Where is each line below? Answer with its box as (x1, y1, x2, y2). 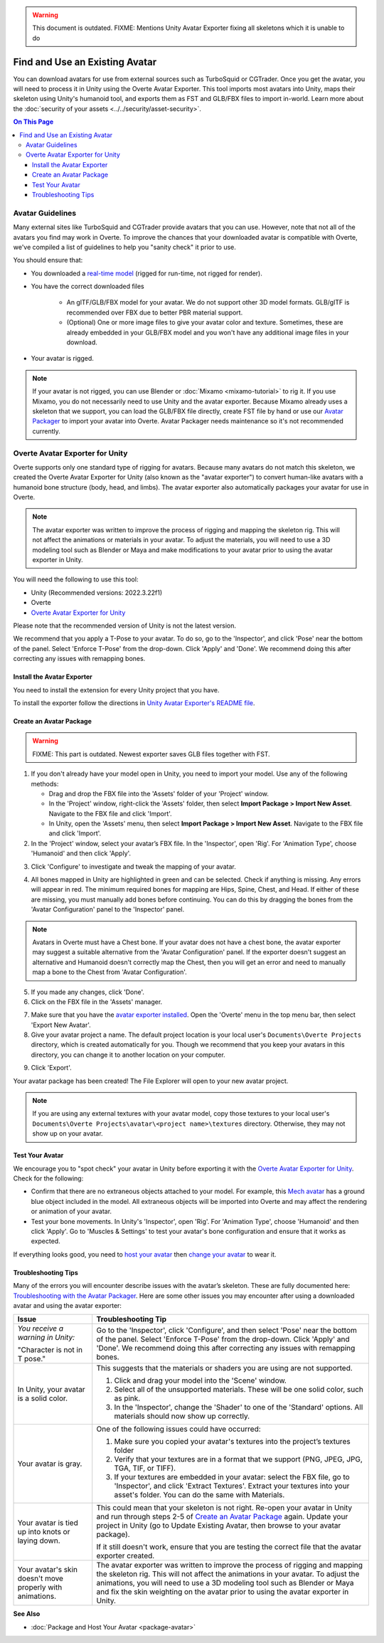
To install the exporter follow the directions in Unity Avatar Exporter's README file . (13, 698, 255, 707)
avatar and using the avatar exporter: (13, 1301, 122, 1309)
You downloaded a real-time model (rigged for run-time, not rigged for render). (31, 269, 262, 278)
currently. (32, 427, 60, 435)
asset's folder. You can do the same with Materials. (114, 1490, 285, 1500)
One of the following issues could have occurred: (96, 1424, 261, 1434)
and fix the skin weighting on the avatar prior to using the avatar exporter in (96, 1587, 349, 1597)
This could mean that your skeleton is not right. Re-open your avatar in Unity (96, 1503, 353, 1513)
